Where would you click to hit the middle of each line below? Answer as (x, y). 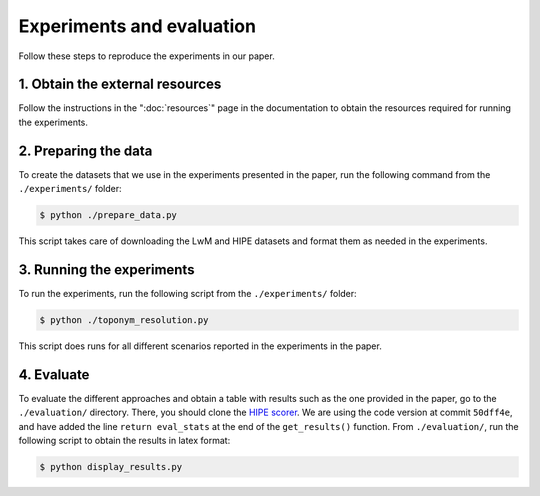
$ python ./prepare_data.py (108, 215)
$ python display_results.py (111, 467)
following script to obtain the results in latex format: (124, 441)
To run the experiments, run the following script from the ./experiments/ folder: (187, 294)
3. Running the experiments (106, 269)
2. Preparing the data (85, 150)
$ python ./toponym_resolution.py (124, 320)
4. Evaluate (54, 374)
